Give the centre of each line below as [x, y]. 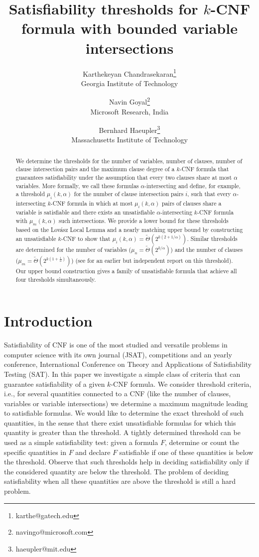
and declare [93, 452]
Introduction [48, 321]
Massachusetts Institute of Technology [129, 140]
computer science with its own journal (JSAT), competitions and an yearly [118, 354]
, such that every [209, 194]
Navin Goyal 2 [129, 101]
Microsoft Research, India [129, 111]
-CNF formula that [204, 169]
